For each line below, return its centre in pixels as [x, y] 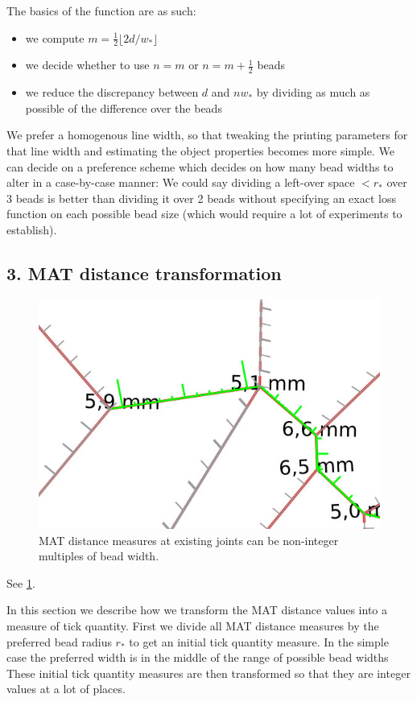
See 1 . [21, 582]
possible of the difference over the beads [124, 107]
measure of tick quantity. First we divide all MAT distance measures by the [193, 626]
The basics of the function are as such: [101, 10]
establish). [32, 229]
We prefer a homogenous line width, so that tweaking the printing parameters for [207, 135]
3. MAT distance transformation [144, 273]
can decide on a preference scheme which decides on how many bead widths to [200, 166]
